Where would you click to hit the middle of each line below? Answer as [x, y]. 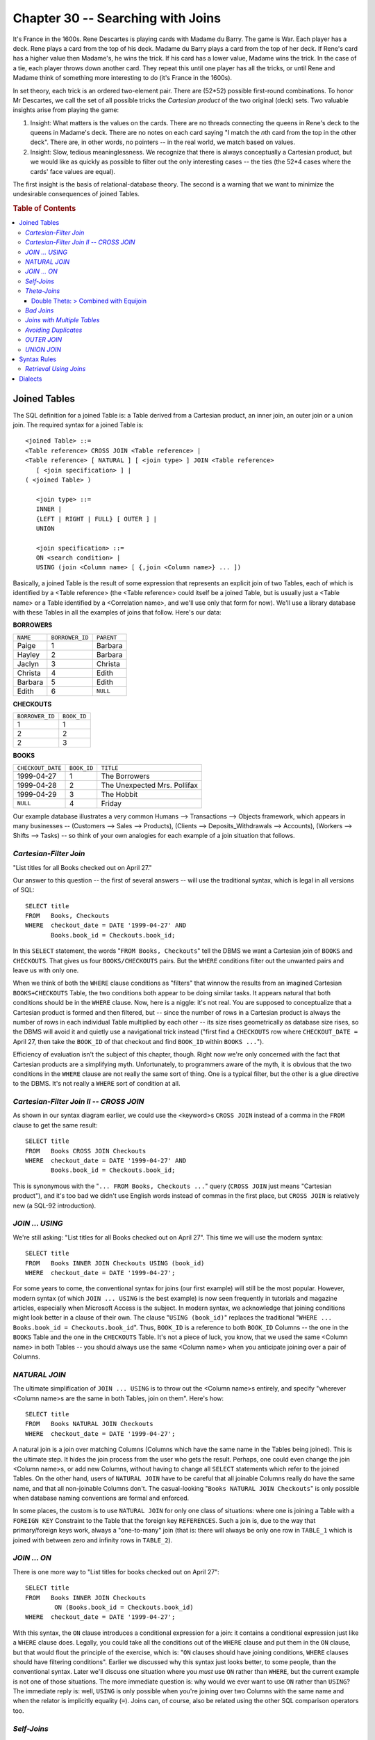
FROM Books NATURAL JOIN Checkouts [90, 1424]
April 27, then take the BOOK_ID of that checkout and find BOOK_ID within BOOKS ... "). [138, 1041]
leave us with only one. [46, 970]
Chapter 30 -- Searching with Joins [117, 18]
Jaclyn [28, 663]
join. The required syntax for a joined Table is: [78, 425]
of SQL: [24, 890]
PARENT [107, 637]
